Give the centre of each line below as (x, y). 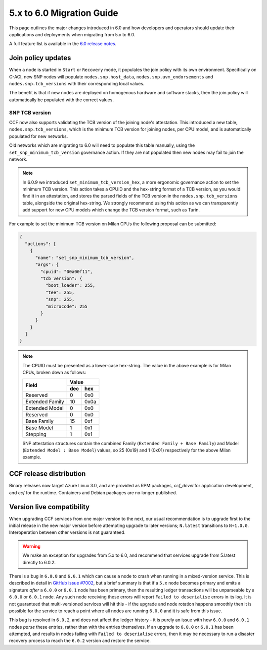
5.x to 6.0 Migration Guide (64, 13)
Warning (31, 546)
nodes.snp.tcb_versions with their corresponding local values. (77, 84)
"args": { (47, 265)
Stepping (36, 434)
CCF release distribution (47, 474)
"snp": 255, (60, 299)
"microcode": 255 (66, 306)
